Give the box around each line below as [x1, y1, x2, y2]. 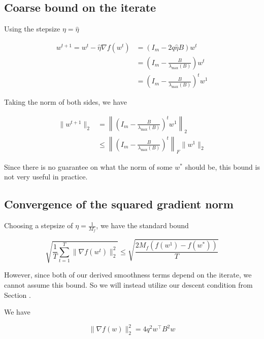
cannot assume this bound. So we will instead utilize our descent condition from [4, 280, 253, 290]
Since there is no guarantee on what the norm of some [4, 161, 173, 172]
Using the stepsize [4, 23, 60, 34]
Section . [4, 289, 31, 300]
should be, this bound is [185, 161, 260, 172]
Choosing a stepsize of [4, 220, 73, 231]
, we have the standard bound [96, 220, 189, 231]
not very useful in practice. [4, 171, 88, 182]
